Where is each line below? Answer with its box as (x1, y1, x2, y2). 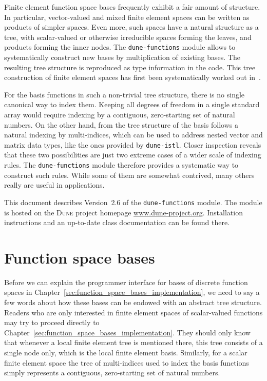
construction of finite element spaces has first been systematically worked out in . (4, 72, 261, 83)
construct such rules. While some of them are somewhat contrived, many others (4, 169, 255, 180)
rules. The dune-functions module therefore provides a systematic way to (4, 159, 239, 170)
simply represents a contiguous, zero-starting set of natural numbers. (4, 367, 220, 378)
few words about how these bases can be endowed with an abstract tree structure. (4, 297, 262, 308)
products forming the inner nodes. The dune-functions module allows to (4, 42, 236, 52)
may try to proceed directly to (4, 317, 100, 328)
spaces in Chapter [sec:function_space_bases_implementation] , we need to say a (4, 287, 260, 297)
